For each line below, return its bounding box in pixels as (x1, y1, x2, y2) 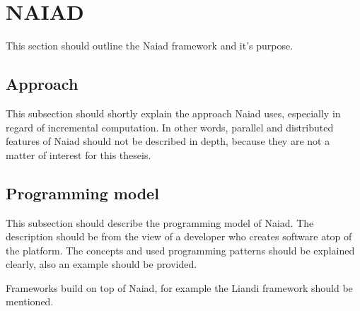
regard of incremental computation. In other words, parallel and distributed (6, 119, 334, 134)
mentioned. (6, 294, 54, 309)
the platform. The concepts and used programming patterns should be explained (6, 242, 355, 257)
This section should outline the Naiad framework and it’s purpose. (6, 38, 294, 53)
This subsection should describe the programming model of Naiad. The (6, 215, 314, 230)
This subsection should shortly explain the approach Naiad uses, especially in (6, 105, 341, 120)
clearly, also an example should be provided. (6, 257, 197, 271)
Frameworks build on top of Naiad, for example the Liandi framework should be (6, 280, 353, 295)
